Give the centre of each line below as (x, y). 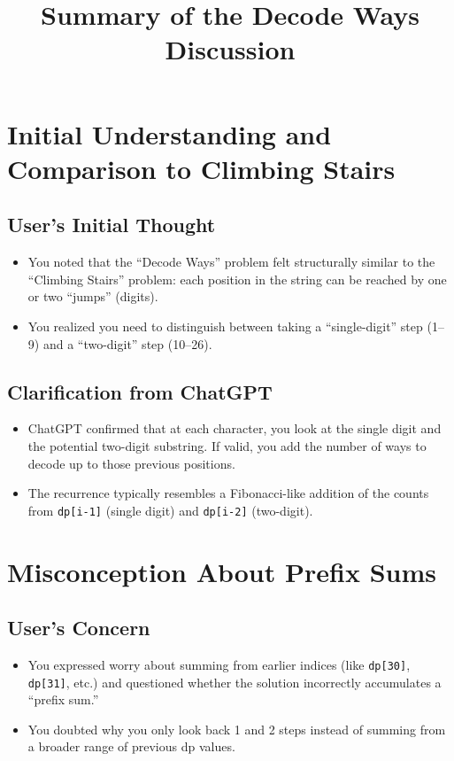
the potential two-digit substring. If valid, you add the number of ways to (227, 445)
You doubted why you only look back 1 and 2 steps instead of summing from (237, 729)
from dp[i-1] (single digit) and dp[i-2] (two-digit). (170, 510)
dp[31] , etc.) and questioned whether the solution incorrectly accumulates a (235, 682)
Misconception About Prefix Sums (222, 571)
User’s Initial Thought (112, 225)
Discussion (230, 49)
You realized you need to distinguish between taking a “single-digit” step (225, 326)
